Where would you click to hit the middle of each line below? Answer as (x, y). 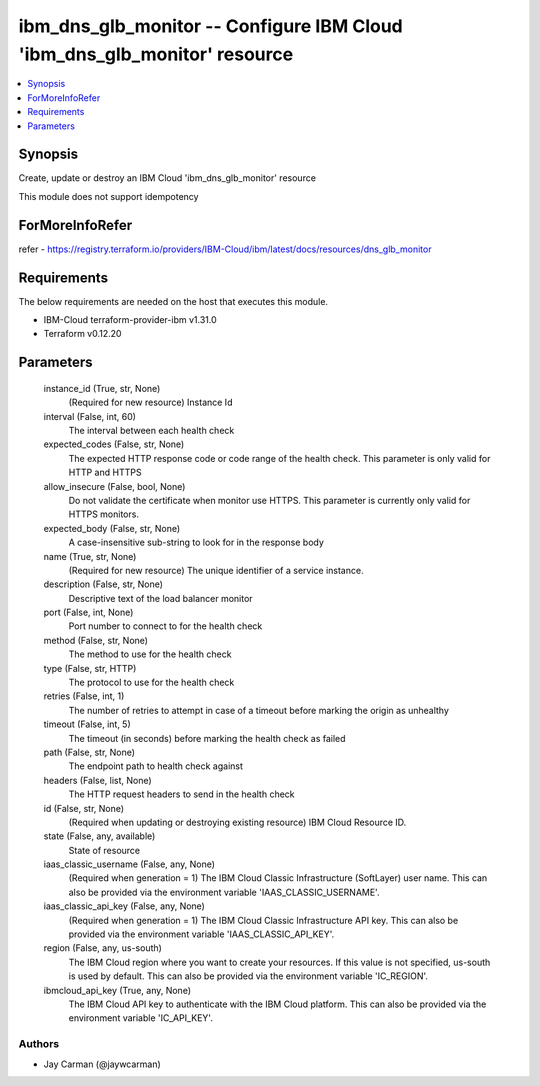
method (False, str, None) (96, 640)
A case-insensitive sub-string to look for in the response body (196, 542)
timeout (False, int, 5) (87, 724)
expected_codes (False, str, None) (114, 444)
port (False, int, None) (88, 612)
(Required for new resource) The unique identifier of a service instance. (216, 570)
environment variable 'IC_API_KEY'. (141, 1018)
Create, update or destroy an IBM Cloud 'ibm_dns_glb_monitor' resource (167, 178)
